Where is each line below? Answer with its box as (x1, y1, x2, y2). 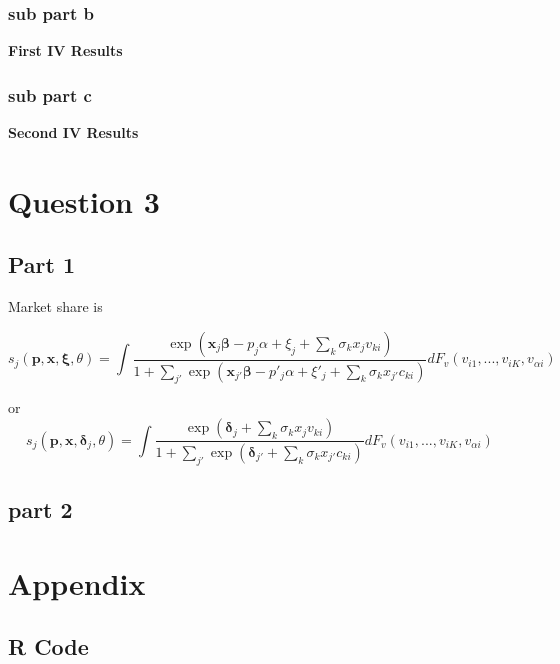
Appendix (8, 562, 146, 603)
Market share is (8, 296, 103, 317)
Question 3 (8, 180, 160, 221)
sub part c (8, 82, 92, 107)
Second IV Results (8, 122, 139, 143)
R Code (8, 631, 89, 662)
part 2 (8, 494, 73, 525)
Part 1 (8, 249, 76, 280)
